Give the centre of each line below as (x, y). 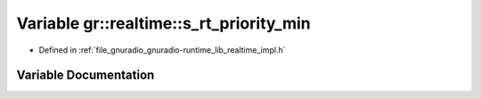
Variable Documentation (86, 75)
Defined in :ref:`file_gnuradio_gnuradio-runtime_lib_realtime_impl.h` (162, 50)
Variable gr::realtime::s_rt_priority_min (163, 23)
